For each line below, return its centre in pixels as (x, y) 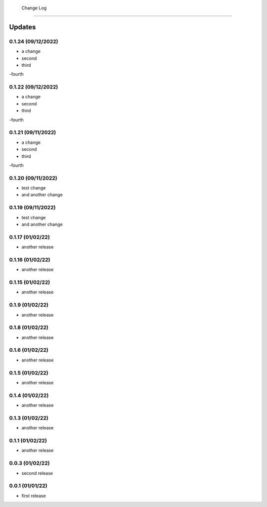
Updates (22, 27)
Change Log (34, 8)
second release (37, 473)
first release (34, 496)
